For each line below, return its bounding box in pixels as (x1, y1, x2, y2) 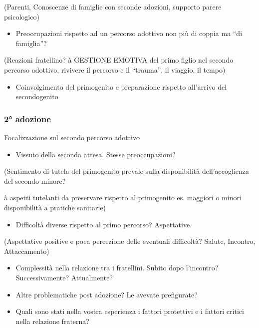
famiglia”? (15, 38, 47, 48)
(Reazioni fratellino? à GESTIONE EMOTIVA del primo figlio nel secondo (4, 55, 234, 65)
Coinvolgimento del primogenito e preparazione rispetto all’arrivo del (15, 81, 227, 92)
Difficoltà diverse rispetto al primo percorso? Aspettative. (15, 219, 192, 229)
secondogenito (15, 91, 58, 102)
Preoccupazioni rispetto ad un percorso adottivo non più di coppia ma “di (15, 28, 243, 39)
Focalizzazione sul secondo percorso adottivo (4, 132, 140, 142)
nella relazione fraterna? (15, 315, 89, 326)
